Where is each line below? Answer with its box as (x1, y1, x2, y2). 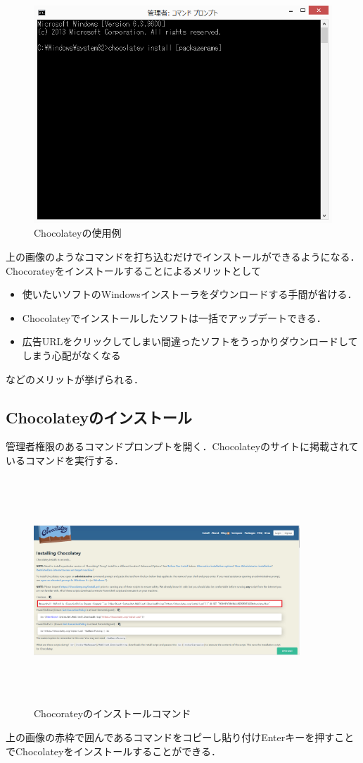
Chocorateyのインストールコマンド (34, 706, 191, 721)
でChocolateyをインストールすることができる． (6, 743, 221, 758)
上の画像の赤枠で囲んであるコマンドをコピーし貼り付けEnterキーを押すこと (6, 730, 355, 745)
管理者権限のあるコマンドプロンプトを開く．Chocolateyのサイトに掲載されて (6, 439, 359, 454)
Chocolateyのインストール (6, 406, 192, 428)
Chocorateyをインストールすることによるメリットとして (6, 263, 261, 278)
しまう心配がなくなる (22, 348, 121, 363)
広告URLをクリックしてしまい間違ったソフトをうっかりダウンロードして (22, 334, 358, 349)
